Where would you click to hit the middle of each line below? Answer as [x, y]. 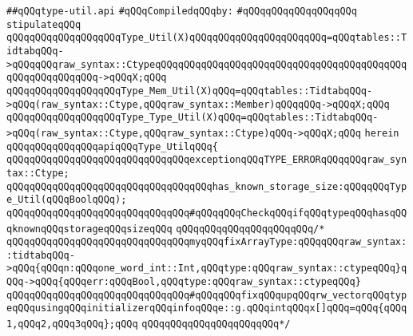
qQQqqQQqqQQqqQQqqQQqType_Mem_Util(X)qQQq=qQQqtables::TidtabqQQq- [190, 91]
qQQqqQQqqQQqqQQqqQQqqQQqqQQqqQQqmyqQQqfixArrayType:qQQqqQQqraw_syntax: [207, 242]
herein [382, 133]
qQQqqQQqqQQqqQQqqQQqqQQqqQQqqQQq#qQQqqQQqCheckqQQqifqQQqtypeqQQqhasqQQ [207, 213]
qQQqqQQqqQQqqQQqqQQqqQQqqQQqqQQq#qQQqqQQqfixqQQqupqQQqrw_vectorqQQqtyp [207, 295]
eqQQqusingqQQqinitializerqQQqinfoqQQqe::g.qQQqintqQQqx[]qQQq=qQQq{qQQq [207, 308]
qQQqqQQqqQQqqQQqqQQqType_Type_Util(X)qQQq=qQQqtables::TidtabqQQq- [193, 118]
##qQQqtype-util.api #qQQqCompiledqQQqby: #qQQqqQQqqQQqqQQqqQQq [182, 11]
